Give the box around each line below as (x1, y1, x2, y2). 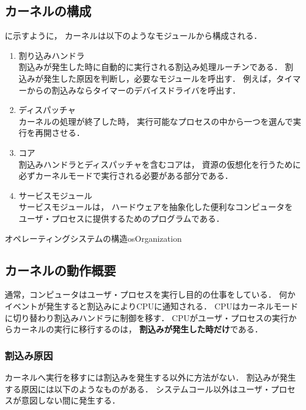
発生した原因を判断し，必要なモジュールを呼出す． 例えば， (43, 72, 276, 84)
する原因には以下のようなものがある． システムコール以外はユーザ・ (5, 382, 271, 395)
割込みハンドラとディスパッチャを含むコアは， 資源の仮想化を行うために (18, 158, 301, 170)
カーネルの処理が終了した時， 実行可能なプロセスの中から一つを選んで (18, 115, 293, 127)
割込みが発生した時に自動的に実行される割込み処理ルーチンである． (18, 61, 282, 73)
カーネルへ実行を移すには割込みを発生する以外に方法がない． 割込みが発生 (5, 371, 296, 383)
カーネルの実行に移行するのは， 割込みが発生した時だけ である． (12, 323, 263, 335)
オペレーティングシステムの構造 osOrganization (5, 232, 182, 244)
